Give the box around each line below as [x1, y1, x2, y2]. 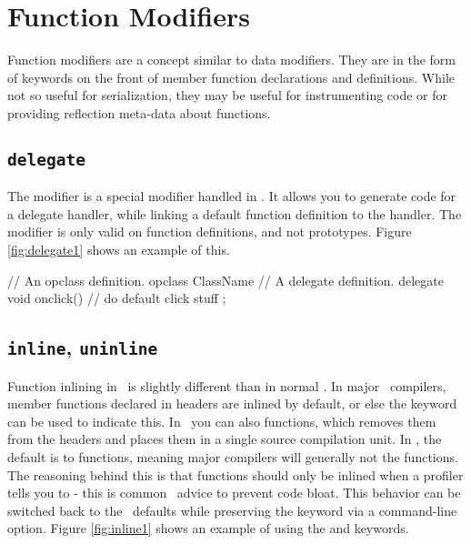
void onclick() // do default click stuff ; [7, 288, 226, 307]
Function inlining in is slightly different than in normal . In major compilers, [7, 376, 446, 395]
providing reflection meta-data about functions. [7, 103, 271, 122]
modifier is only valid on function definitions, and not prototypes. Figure [7, 222, 412, 241]
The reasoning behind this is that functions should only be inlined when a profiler [7, 465, 464, 484]
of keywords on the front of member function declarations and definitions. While [7, 67, 455, 86]
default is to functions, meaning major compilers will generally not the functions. [7, 448, 458, 466]
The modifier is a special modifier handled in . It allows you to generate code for [7, 186, 456, 206]
